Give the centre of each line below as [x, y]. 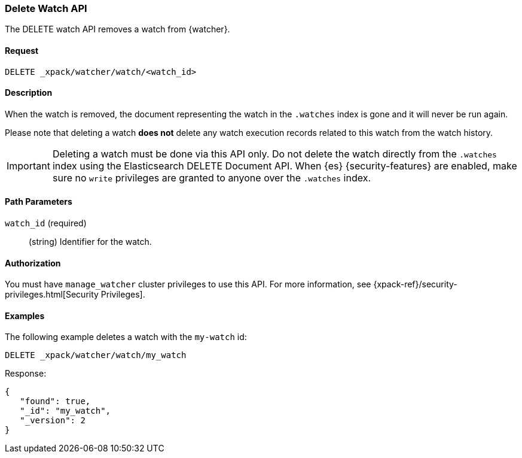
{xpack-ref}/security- [415, 284]
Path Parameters [39, 202]
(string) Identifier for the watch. [90, 242]
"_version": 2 [53, 421]
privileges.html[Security [52, 295]
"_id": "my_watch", [65, 411]
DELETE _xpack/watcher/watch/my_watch [96, 355]
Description [29, 93]
